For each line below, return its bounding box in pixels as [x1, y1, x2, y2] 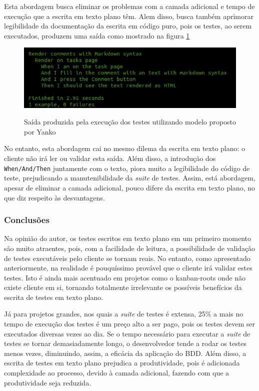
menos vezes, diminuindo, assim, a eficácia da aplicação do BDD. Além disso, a [4, 347, 246, 358]
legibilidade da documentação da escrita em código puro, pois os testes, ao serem [4, 20, 252, 31]
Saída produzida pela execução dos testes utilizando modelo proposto [24, 116, 236, 127]
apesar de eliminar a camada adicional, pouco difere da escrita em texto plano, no [4, 182, 255, 192]
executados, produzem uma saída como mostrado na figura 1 [4, 30, 190, 40]
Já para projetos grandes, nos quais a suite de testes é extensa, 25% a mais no [4, 308, 243, 319]
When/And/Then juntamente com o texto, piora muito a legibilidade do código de [4, 162, 250, 173]
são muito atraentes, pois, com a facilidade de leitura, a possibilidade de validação [4, 242, 255, 253]
